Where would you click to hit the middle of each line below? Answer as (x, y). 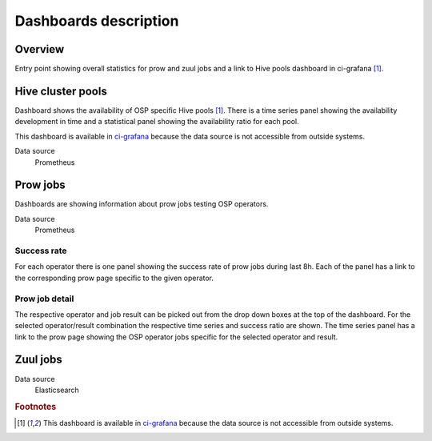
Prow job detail (44, 299)
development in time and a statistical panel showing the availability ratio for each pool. (157, 122)
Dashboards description (97, 21)
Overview (40, 49)
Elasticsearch (57, 390)
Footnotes (36, 407)
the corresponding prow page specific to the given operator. (114, 278)
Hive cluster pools (61, 91)
